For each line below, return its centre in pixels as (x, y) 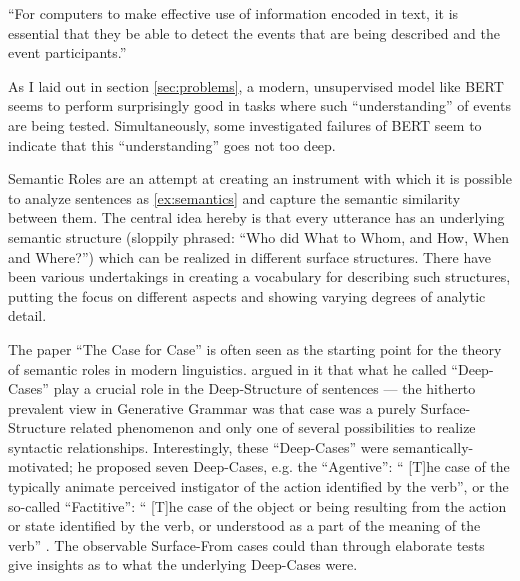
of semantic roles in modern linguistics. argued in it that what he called (227, 368)
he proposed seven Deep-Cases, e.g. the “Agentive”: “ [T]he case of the (293, 466)
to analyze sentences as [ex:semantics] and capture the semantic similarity (234, 197)
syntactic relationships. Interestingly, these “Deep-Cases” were (198, 446)
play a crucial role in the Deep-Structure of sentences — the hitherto (264, 388)
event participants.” (67, 52)
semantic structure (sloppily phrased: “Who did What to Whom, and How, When (258, 236)
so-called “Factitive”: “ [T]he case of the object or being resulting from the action (257, 505)
